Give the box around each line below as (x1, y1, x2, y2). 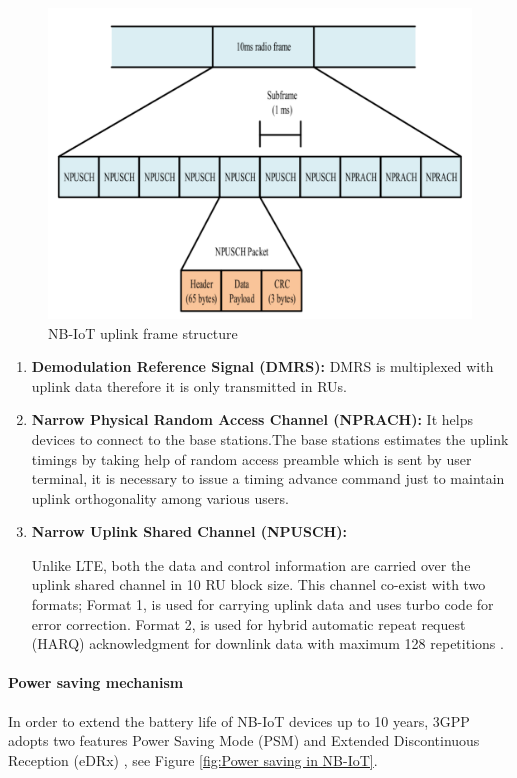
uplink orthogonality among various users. (31, 487, 289, 508)
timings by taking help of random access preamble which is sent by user (31, 448, 472, 469)
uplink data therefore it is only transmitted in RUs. (31, 375, 347, 396)
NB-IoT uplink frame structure (48, 322, 238, 343)
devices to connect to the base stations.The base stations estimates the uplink (31, 428, 509, 449)
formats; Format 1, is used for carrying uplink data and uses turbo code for (31, 594, 494, 615)
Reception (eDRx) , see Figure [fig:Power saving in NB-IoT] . (8, 749, 378, 770)
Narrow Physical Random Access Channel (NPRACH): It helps (31, 409, 473, 430)
